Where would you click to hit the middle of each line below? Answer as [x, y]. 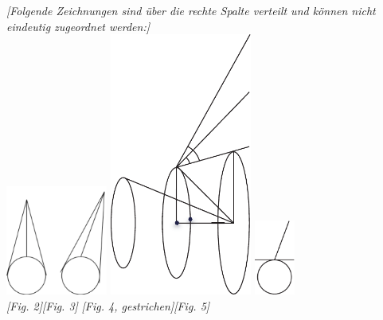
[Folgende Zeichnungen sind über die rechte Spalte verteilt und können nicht [191, 10]
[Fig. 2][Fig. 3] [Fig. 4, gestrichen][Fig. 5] [108, 305]
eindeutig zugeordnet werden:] [78, 26]
